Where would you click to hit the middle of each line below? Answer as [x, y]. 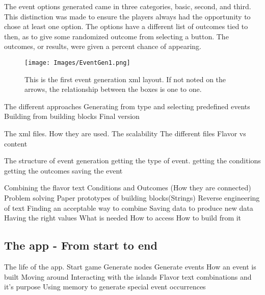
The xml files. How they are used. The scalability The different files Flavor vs [125, 133]
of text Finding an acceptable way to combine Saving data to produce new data [129, 207]
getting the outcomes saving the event [63, 170]
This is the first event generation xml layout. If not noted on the [125, 79]
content [16, 143]
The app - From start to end [81, 245]
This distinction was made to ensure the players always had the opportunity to [127, 16]
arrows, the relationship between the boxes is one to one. [113, 89]
